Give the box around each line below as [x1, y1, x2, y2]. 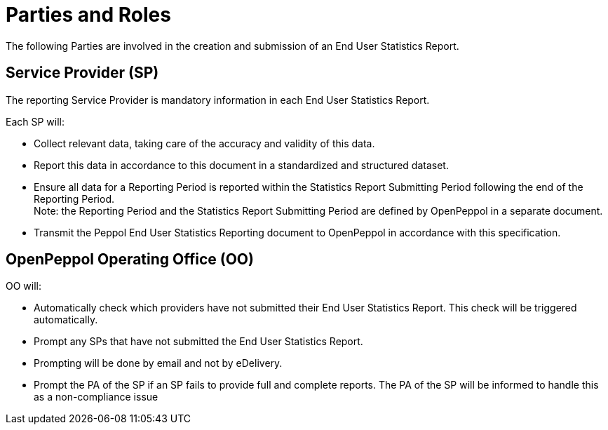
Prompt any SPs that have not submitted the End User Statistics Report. [34, 335, 363, 348]
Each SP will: [6, 115, 65, 128]
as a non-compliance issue [34, 391, 158, 403]
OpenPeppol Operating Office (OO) [6, 250, 254, 269]
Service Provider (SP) [6, 64, 159, 82]
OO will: [6, 280, 42, 293]
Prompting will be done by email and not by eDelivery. [34, 357, 283, 370]
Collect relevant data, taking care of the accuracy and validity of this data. [34, 137, 375, 149]
